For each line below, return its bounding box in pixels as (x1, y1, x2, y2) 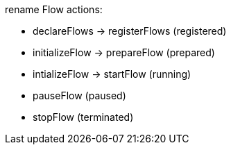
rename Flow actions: (5, 3, 103, 15)
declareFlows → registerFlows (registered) (33, 25, 227, 37)
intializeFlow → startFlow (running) (33, 68, 191, 80)
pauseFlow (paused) (33, 90, 126, 101)
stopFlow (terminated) (33, 111, 134, 123)
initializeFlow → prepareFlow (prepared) (33, 47, 215, 58)
